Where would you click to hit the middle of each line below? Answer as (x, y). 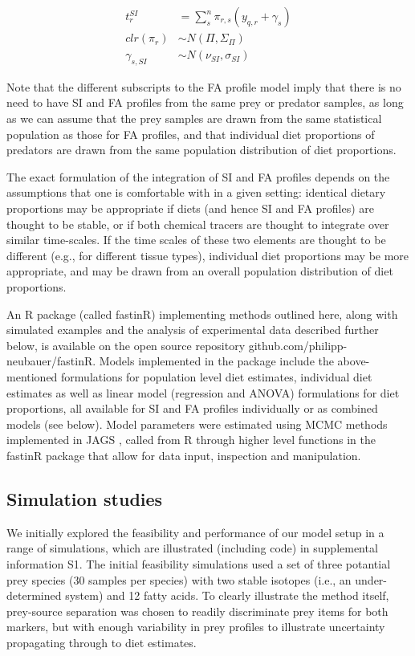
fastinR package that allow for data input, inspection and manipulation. (184, 455)
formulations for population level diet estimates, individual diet (217, 376)
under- (371, 579)
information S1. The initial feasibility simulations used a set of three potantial (199, 563)
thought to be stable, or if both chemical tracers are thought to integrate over (198, 224)
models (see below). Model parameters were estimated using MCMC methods (197, 424)
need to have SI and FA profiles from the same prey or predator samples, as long (205, 102)
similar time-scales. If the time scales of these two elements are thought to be (196, 240)
